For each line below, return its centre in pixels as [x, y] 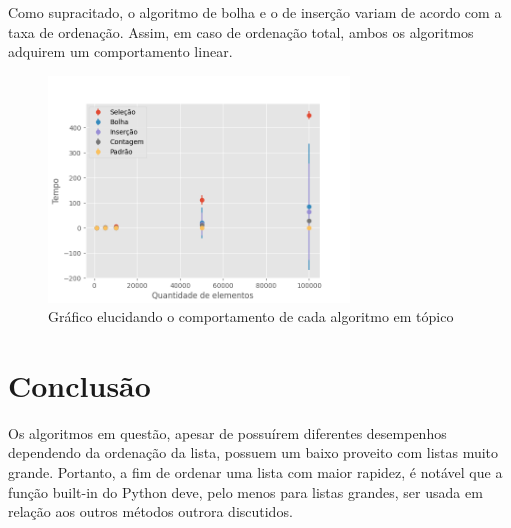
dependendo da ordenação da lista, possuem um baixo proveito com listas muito [253, 452]
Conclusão [79, 384]
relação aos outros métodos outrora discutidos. [150, 511]
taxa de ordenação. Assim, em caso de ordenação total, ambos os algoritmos [241, 31]
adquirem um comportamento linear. [120, 51]
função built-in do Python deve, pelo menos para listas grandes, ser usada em [245, 491]
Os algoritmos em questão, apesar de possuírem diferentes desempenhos [227, 432]
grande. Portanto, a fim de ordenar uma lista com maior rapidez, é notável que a [255, 472]
